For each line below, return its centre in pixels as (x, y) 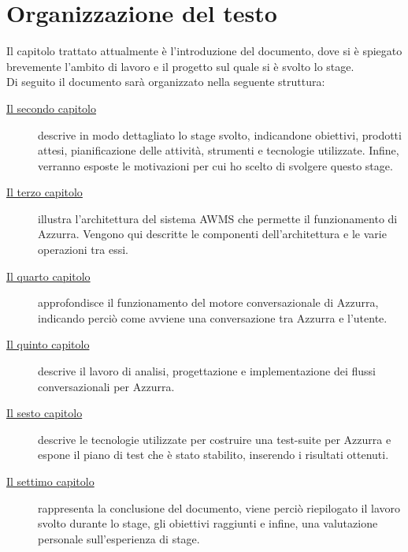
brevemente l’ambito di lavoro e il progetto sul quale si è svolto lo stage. (180, 66)
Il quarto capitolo (48, 276)
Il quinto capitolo (48, 344)
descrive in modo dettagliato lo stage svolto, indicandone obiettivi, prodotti (220, 134)
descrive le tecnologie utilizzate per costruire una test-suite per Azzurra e (215, 439)
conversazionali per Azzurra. (106, 386)
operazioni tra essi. (83, 250)
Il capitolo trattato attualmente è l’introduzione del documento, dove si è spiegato (204, 51)
